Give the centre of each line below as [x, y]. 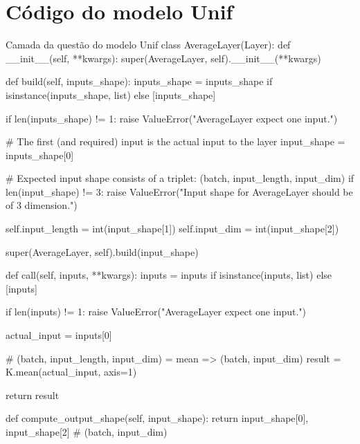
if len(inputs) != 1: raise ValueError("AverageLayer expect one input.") [156, 312]
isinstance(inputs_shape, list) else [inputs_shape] [111, 94]
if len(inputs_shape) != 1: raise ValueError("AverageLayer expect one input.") [172, 118]
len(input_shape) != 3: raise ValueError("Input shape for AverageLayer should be [179, 191]
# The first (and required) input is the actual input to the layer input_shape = [175, 141]
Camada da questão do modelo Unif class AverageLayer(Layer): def [148, 45]
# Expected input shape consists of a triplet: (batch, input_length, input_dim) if [180, 178]
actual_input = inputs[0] [59, 335]
